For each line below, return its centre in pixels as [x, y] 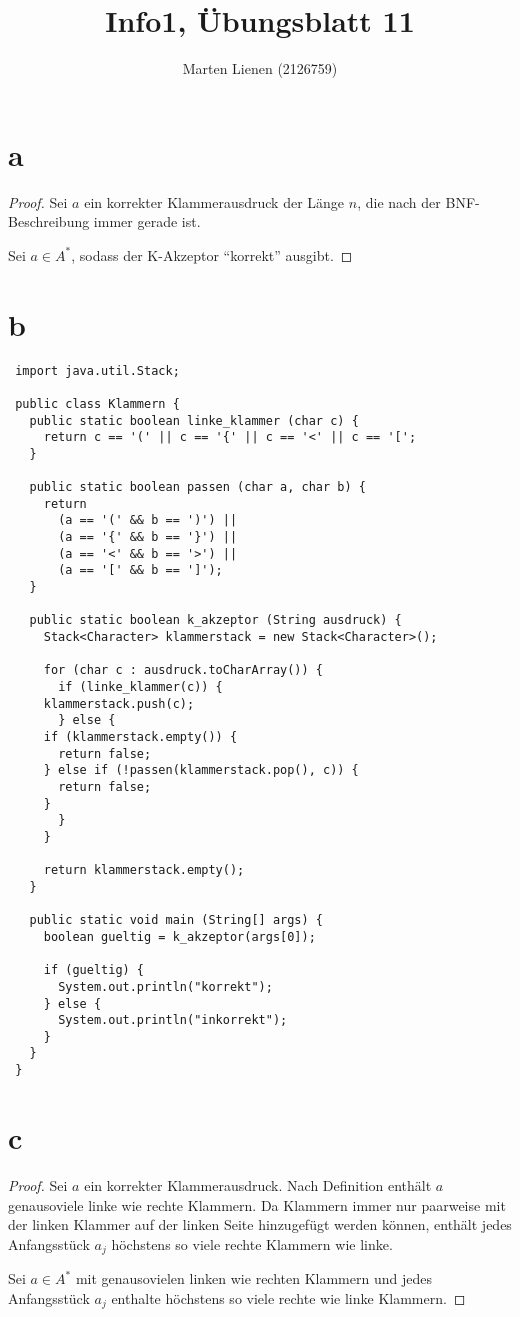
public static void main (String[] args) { [176, 920]
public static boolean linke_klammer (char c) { [194, 420]
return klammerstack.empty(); [144, 870]
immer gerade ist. [147, 221]
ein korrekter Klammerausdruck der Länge [214, 201]
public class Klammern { [97, 403]
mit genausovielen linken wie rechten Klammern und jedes [253, 1278]
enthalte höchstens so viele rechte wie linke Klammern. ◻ [288, 1297]
